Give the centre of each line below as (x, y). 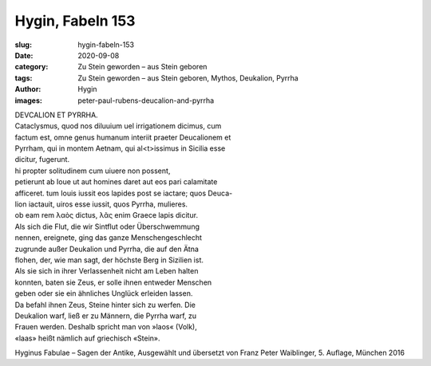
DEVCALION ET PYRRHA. (57, 115)
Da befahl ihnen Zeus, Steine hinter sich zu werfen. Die (105, 305)
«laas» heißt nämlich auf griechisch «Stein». (87, 338)
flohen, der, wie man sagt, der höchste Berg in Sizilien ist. (109, 260)
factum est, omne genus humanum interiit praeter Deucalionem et (123, 137)
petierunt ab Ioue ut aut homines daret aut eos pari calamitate (116, 182)
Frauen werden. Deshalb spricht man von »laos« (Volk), (106, 327)
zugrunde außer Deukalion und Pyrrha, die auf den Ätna (107, 249)
